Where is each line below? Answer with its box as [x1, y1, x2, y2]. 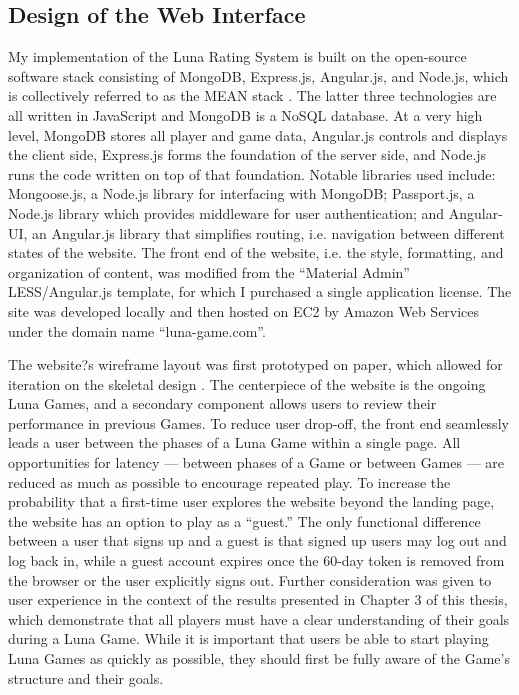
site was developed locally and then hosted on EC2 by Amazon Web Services [8, 300, 480, 321]
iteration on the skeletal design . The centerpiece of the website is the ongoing [8, 373, 486, 394]
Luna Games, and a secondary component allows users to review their [8, 393, 437, 414]
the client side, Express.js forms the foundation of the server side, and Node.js [8, 144, 487, 165]
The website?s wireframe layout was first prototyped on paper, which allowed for [8, 354, 503, 375]
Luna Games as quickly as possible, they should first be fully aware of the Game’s [8, 648, 510, 669]
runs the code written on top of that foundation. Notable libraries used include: [8, 163, 496, 184]
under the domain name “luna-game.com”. [8, 320, 266, 341]
